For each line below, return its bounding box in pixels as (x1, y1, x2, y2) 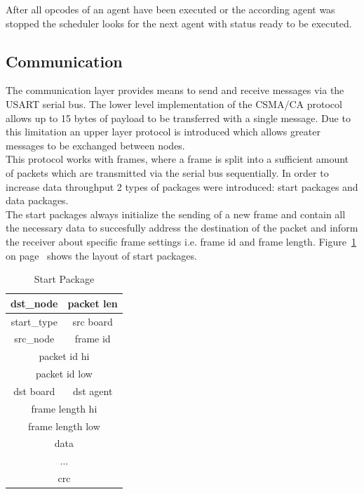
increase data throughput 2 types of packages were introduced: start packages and (6, 179, 358, 194)
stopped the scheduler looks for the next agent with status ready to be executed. (6, 15, 352, 30)
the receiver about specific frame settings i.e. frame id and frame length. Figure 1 (6, 234, 356, 248)
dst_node (11, 295, 58, 310)
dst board (13, 383, 55, 398)
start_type (11, 314, 58, 328)
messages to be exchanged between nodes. (6, 138, 185, 152)
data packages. (6, 193, 69, 208)
